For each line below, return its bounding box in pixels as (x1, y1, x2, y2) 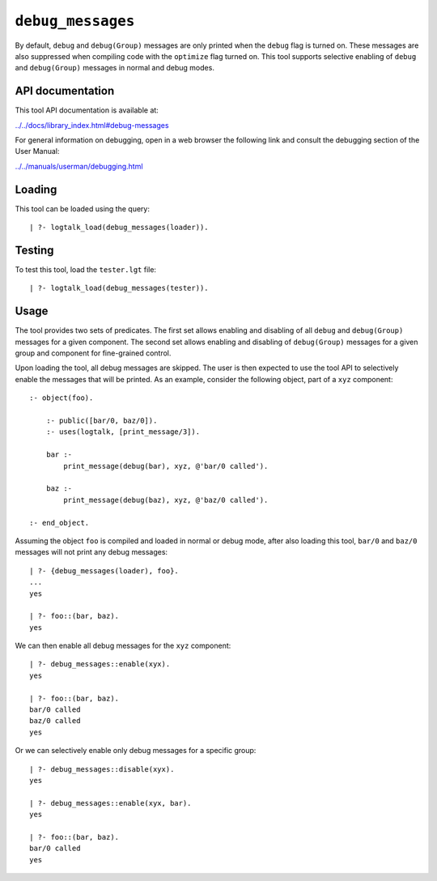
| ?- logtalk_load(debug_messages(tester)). (29, 283, 210, 293)
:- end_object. (29, 518, 90, 527)
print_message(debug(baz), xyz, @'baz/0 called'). (63, 495, 269, 504)
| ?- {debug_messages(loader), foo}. (29, 566, 180, 575)
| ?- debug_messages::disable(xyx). (29, 764, 175, 773)
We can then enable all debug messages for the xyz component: (15, 641, 231, 651)
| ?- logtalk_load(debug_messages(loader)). (29, 223, 210, 232)
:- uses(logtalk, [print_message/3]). (45, 428, 201, 436)
